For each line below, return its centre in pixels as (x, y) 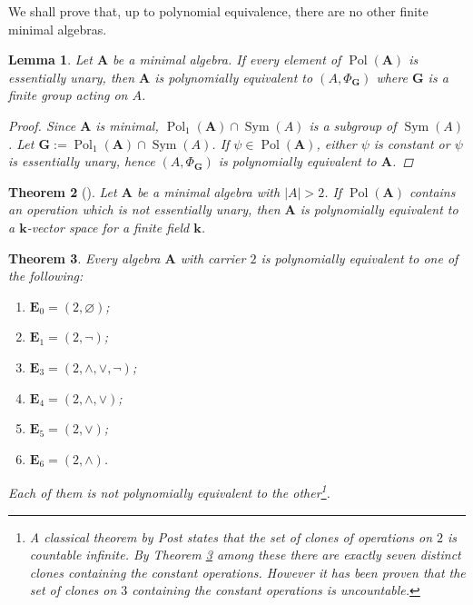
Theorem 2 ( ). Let (63, 191)
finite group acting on (68, 95)
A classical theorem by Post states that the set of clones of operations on (231, 536)
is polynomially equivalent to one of (360, 258)
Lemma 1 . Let (50, 60)
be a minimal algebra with (208, 191)
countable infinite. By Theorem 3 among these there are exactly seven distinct (245, 555)
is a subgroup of (353, 125)
